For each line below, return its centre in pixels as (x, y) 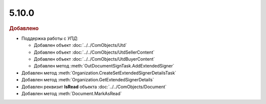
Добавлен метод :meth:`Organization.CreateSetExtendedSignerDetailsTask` (99, 73)
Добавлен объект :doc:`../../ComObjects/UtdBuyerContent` (94, 59)
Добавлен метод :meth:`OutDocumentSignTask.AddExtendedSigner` (104, 66)
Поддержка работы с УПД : (50, 38)
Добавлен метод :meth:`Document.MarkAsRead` (72, 93)
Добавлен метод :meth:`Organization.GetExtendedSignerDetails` (88, 80)
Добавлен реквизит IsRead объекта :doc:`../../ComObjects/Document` (94, 87)
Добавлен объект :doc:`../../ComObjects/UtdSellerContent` (94, 52)
